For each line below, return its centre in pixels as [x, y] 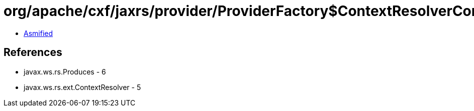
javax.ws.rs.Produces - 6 [65, 71]
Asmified [38, 33]
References [33, 52]
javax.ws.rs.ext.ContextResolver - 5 [82, 87]
